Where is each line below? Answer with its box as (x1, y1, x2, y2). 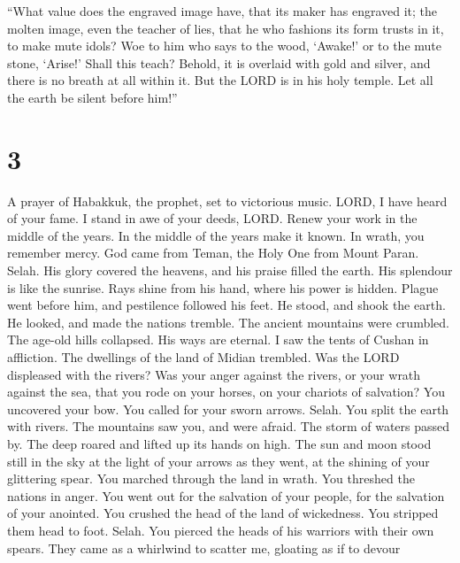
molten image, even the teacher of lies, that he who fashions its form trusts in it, (7, 19, 444, 37)
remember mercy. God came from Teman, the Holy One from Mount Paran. (7, 243, 419, 262)
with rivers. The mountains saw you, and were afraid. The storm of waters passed (7, 417, 450, 436)
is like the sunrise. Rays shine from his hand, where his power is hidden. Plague (7, 278, 439, 297)
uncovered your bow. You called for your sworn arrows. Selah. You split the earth (7, 399, 449, 418)
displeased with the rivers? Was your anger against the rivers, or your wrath (7, 365, 421, 383)
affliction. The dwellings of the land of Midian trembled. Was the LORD (7, 348, 400, 366)
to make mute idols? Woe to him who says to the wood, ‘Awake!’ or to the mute (7, 36, 441, 55)
